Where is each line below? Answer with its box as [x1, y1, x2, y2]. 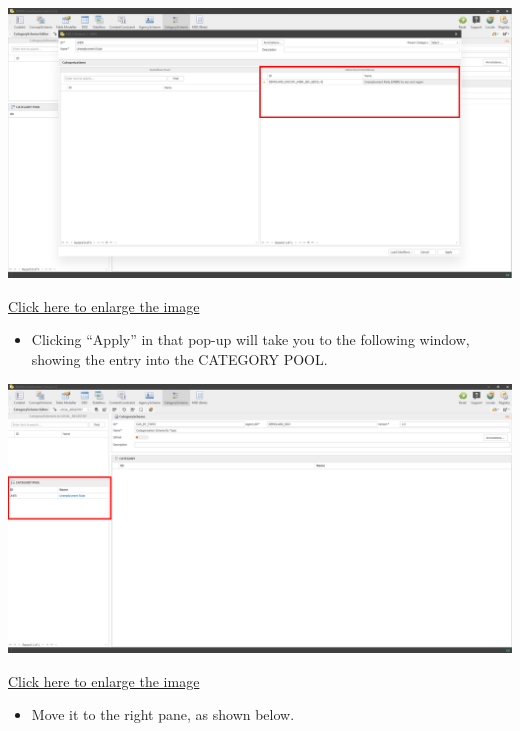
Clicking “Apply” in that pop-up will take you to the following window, [31, 329, 470, 350]
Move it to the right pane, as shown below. [31, 704, 295, 725]
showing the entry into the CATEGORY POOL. [31, 348, 328, 369]
